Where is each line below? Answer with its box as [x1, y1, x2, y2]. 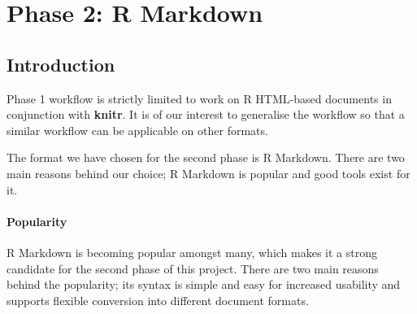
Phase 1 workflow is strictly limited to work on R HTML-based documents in [7, 89, 392, 107]
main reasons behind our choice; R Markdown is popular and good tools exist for [7, 164, 410, 181]
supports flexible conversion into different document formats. [7, 291, 309, 308]
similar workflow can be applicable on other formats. [7, 121, 268, 138]
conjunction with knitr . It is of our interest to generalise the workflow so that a [7, 106, 405, 123]
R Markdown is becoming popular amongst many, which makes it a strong [7, 243, 378, 260]
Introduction [7, 51, 115, 76]
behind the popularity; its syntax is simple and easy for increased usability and [7, 276, 401, 293]
